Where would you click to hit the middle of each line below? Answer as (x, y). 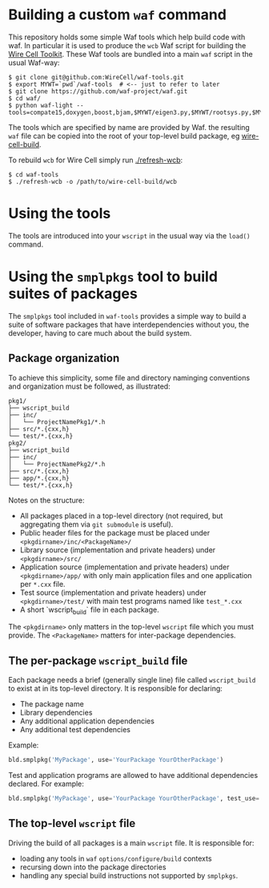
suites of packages (73, 294)
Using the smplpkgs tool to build (113, 277)
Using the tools (60, 214)
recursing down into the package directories (93, 867)
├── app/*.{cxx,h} (39, 478)
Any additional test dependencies (75, 730)
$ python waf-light (41, 105)
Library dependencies (56, 713)
